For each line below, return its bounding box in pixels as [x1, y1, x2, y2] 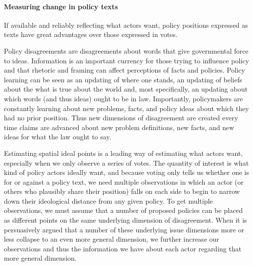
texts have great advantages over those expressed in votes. [4, 29, 178, 39]
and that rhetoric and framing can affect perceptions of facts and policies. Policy [4, 65, 245, 75]
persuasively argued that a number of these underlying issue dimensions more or [4, 224, 244, 234]
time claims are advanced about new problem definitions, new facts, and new [4, 122, 234, 132]
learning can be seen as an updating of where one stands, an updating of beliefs [4, 74, 242, 84]
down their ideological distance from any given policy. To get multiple [4, 195, 213, 206]
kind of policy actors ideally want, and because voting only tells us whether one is [4, 167, 249, 177]
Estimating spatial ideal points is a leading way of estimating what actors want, [4, 148, 243, 158]
